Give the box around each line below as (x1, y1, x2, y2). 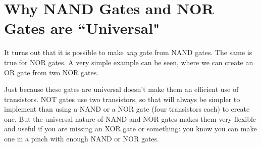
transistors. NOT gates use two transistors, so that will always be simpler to (4, 93, 240, 104)
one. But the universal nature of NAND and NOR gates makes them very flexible (4, 113, 256, 124)
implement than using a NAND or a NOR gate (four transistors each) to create (4, 104, 250, 114)
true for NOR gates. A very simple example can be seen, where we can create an (4, 57, 253, 67)
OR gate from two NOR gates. (4, 67, 99, 77)
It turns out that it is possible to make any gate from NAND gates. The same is (4, 47, 252, 58)
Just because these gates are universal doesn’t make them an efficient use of (4, 84, 239, 94)
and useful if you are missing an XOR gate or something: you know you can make (4, 123, 257, 134)
